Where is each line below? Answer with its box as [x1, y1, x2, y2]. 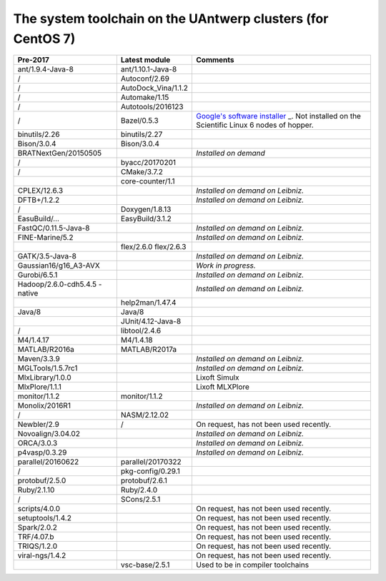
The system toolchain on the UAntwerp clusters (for [13, 11, 329, 26]
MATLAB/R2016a [17, 345, 75, 355]
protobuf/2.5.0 [17, 475, 66, 485]
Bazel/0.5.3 [120, 116, 159, 126]
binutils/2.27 [120, 129, 163, 139]
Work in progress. [195, 261, 257, 271]
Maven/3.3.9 [17, 354, 60, 364]
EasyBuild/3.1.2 [120, 214, 172, 224]
